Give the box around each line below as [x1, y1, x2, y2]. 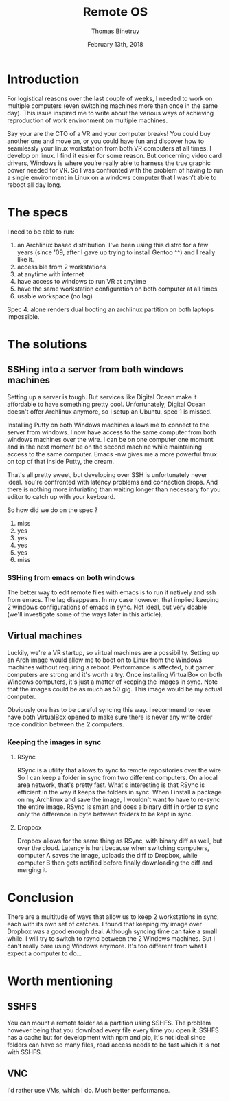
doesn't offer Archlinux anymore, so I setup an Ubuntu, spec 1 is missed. [7, 407, 212, 416]
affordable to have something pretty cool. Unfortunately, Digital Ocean [7, 400, 206, 408]
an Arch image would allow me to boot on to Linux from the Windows [7, 656, 203, 664]
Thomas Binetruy [91, 27, 140, 35]
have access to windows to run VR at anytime [16, 277, 146, 285]
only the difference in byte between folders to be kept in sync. [16, 810, 194, 819]
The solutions [7, 336, 87, 352]
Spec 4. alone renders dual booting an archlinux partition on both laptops [7, 305, 214, 313]
